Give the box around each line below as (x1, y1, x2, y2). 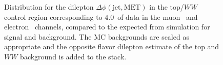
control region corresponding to (4, 11, 103, 22)
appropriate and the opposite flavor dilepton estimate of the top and (4, 41, 219, 52)
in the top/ (149, 2, 184, 12)
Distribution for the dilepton (4, 2, 94, 12)
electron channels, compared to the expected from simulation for (4, 21, 210, 32)
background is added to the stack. (20, 51, 127, 61)
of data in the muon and (117, 11, 198, 22)
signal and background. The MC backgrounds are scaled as (4, 31, 189, 42)
